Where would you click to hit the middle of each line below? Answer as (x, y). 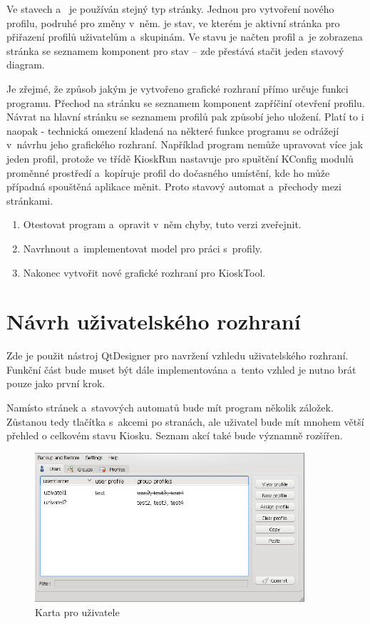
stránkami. (30, 200)
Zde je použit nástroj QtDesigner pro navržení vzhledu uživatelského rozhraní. (178, 356)
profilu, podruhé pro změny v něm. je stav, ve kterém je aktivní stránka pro (173, 22)
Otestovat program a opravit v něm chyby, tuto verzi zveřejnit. (162, 224)
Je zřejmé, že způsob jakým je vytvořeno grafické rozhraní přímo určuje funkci (178, 88)
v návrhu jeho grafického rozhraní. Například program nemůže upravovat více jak (185, 144)
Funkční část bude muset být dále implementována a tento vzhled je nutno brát (181, 369)
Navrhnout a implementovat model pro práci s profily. (143, 248)
